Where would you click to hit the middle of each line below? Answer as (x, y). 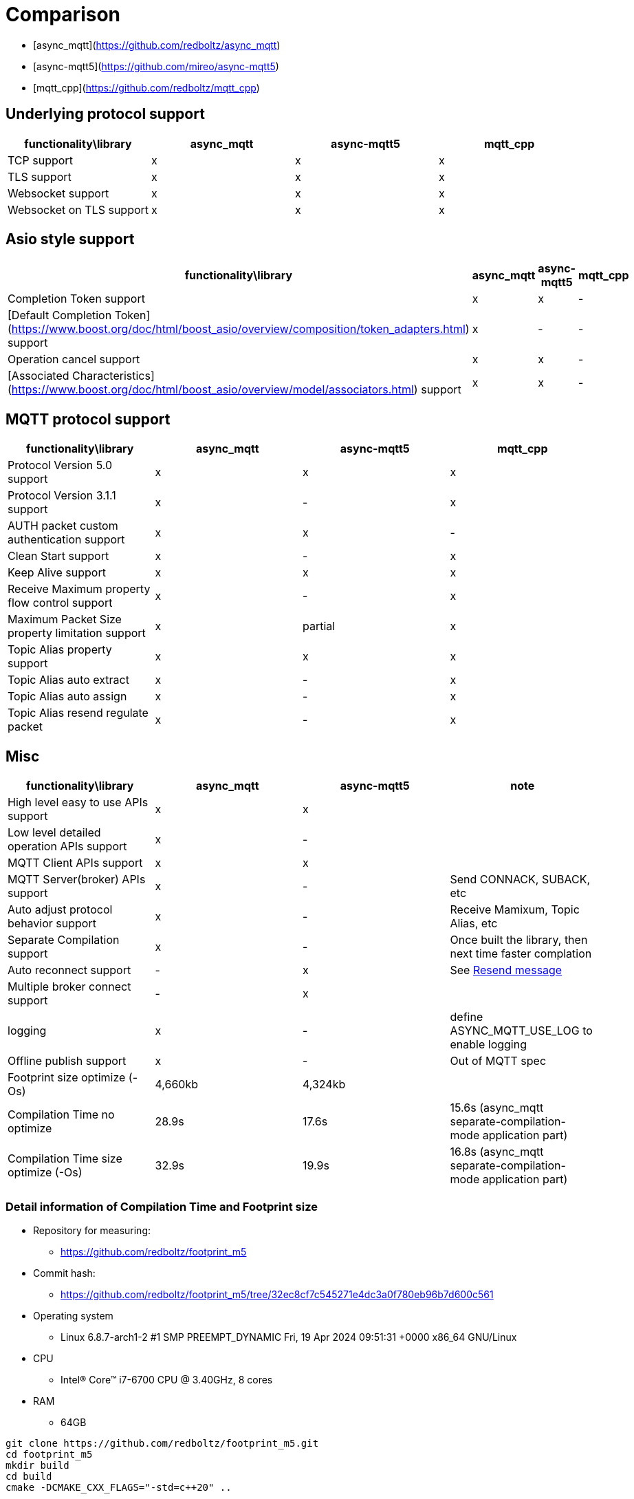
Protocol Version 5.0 (60, 465)
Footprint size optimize (67, 1078)
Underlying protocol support (105, 114)
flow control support (60, 603)
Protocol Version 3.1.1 (62, 496)
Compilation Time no (61, 1115)
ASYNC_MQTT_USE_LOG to (521, 1031)
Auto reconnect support (69, 970)
